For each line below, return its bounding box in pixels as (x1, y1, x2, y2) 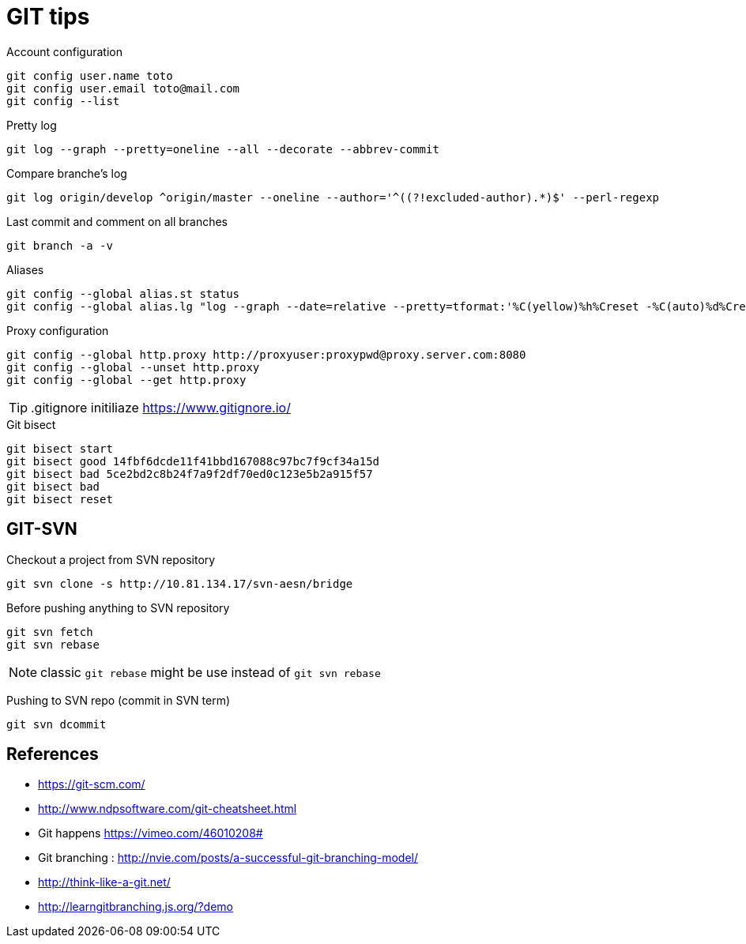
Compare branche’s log (6, 166, 127, 180)
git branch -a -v (6, 239, 113, 252)
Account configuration (6, 44, 122, 58)
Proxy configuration (6, 323, 109, 337)
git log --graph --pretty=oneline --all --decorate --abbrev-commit (6, 142, 439, 156)
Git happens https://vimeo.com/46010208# (38, 826, 263, 841)
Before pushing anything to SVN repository (6, 600, 230, 615)
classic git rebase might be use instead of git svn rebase (40, 664, 381, 680)
